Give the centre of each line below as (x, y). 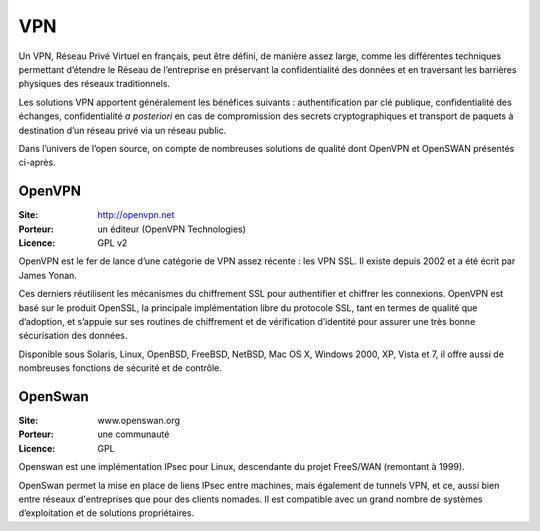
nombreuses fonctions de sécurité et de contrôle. (120, 368)
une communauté (133, 434)
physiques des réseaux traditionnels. (94, 84)
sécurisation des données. (73, 336)
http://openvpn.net (136, 215)
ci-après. (37, 162)
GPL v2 (112, 242)
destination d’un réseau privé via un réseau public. (122, 130)
